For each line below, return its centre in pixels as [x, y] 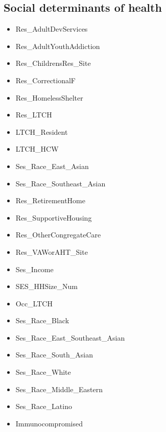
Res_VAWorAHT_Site [52, 251]
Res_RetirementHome [50, 200]
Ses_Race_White [43, 372]
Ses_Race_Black [42, 320]
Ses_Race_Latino [44, 406]
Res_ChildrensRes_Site [53, 63]
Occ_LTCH [34, 303]
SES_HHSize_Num [46, 286]
